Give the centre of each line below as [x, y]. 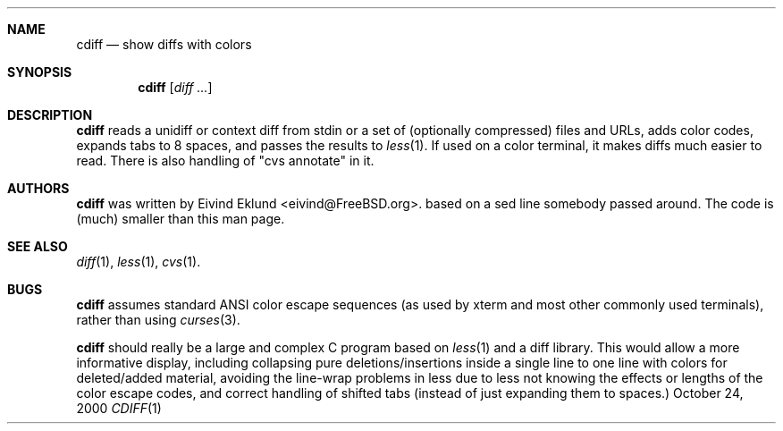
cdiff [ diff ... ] [175, 87]
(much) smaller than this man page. [181, 219]
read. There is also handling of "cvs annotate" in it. [225, 161]
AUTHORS [38, 188]
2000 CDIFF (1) [119, 408]
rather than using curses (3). [158, 320]
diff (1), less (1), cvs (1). [139, 262]
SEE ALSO [38, 246]
